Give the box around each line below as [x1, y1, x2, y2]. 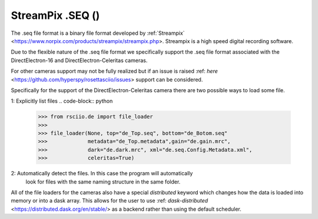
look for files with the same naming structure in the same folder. [25, 178, 181, 185]
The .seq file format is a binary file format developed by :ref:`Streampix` [11, 30, 185, 37]
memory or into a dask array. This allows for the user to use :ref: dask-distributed [11, 197, 208, 204]
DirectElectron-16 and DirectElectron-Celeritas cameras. [11, 57, 148, 64]
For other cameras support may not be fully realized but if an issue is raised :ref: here [11, 68, 218, 75]
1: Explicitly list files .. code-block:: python [11, 97, 113, 104]
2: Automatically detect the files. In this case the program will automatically [11, 170, 193, 177]
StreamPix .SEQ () [11, 9, 100, 22]
